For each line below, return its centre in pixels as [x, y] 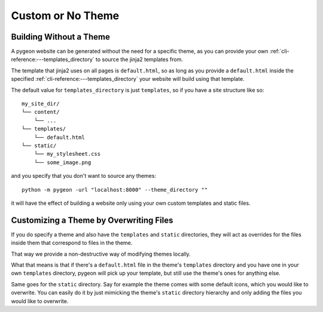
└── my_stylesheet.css [67, 154]
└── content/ [41, 112]
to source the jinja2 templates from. [140, 59]
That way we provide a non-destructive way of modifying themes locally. [101, 254]
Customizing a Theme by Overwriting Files [92, 220]
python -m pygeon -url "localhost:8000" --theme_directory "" [115, 190]
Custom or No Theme [65, 16]
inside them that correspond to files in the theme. [72, 243]
